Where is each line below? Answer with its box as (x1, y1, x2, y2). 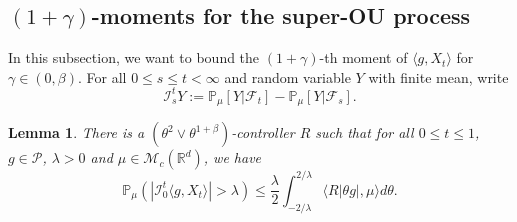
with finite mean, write (368, 66, 509, 87)
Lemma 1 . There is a (8, 122, 145, 143)
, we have (203, 147, 262, 168)
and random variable (224, 66, 351, 87)
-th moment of (319, 47, 408, 68)
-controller (231, 122, 295, 143)
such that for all (315, 122, 414, 143)
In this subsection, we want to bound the (8, 47, 260, 68)
